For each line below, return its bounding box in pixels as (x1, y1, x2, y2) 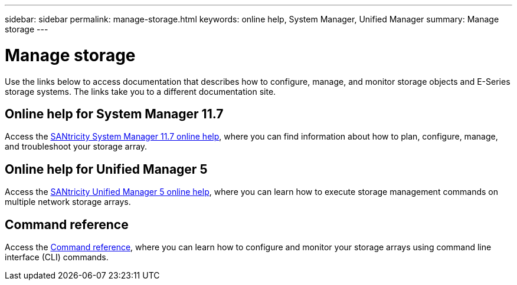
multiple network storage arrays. (5, 197, 131, 207)
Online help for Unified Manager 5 (5, 161, 208, 177)
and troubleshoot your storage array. (5, 141, 148, 152)
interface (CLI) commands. (5, 252, 109, 263)
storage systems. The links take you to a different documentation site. (5, 86, 276, 97)
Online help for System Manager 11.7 (5, 106, 224, 121)
